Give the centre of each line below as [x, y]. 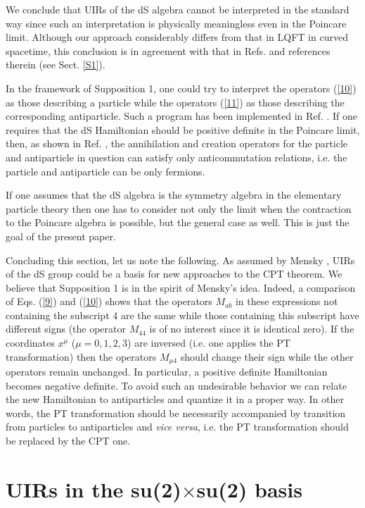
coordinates [30, 343]
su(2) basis [249, 489]
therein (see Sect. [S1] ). [56, 64]
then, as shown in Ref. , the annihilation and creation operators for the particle [177, 143]
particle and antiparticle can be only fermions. [105, 171]
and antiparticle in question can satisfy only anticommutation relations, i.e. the [177, 157]
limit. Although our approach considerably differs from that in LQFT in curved [177, 37]
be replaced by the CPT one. [68, 441]
